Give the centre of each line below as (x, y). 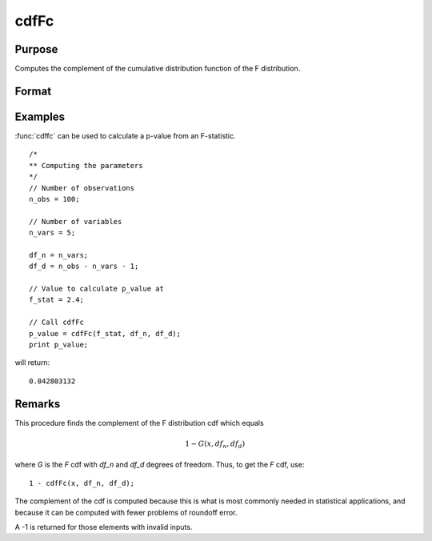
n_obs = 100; (54, 199)
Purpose (36, 49)
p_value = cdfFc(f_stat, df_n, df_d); (105, 333)
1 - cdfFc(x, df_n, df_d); (82, 483)
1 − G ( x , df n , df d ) (215, 444)
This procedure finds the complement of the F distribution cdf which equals (139, 423)
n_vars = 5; (52, 233)
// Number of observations (82, 188)
